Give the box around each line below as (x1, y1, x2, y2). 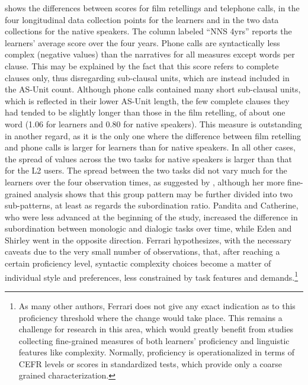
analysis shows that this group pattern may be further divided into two (34, 187, 293, 200)
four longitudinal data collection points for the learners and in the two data (5, 13, 279, 25)
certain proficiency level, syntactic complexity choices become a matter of (5, 257, 271, 269)
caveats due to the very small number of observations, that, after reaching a (5, 245, 280, 258)
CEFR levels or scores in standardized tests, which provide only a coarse (18, 357, 283, 370)
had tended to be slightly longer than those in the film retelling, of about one (5, 106, 285, 118)
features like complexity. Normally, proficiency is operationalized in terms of (18, 346, 294, 358)
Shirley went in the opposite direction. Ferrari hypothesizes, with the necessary (5, 233, 291, 246)
